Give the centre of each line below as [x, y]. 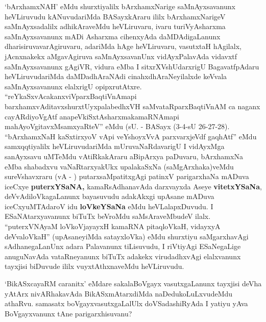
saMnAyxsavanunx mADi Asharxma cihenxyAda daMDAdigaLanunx [113, 36]
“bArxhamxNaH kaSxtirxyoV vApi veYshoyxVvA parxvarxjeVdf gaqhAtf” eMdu [131, 136]
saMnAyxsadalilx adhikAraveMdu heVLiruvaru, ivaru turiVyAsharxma [115, 26]
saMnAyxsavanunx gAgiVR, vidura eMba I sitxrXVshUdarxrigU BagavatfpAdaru [132, 66]
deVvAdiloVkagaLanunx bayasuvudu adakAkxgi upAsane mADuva [110, 196]
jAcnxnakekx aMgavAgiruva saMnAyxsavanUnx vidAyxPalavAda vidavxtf [121, 56]
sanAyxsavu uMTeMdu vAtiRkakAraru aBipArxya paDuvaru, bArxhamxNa [124, 156]
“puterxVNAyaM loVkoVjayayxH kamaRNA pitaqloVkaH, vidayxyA [113, 226]
